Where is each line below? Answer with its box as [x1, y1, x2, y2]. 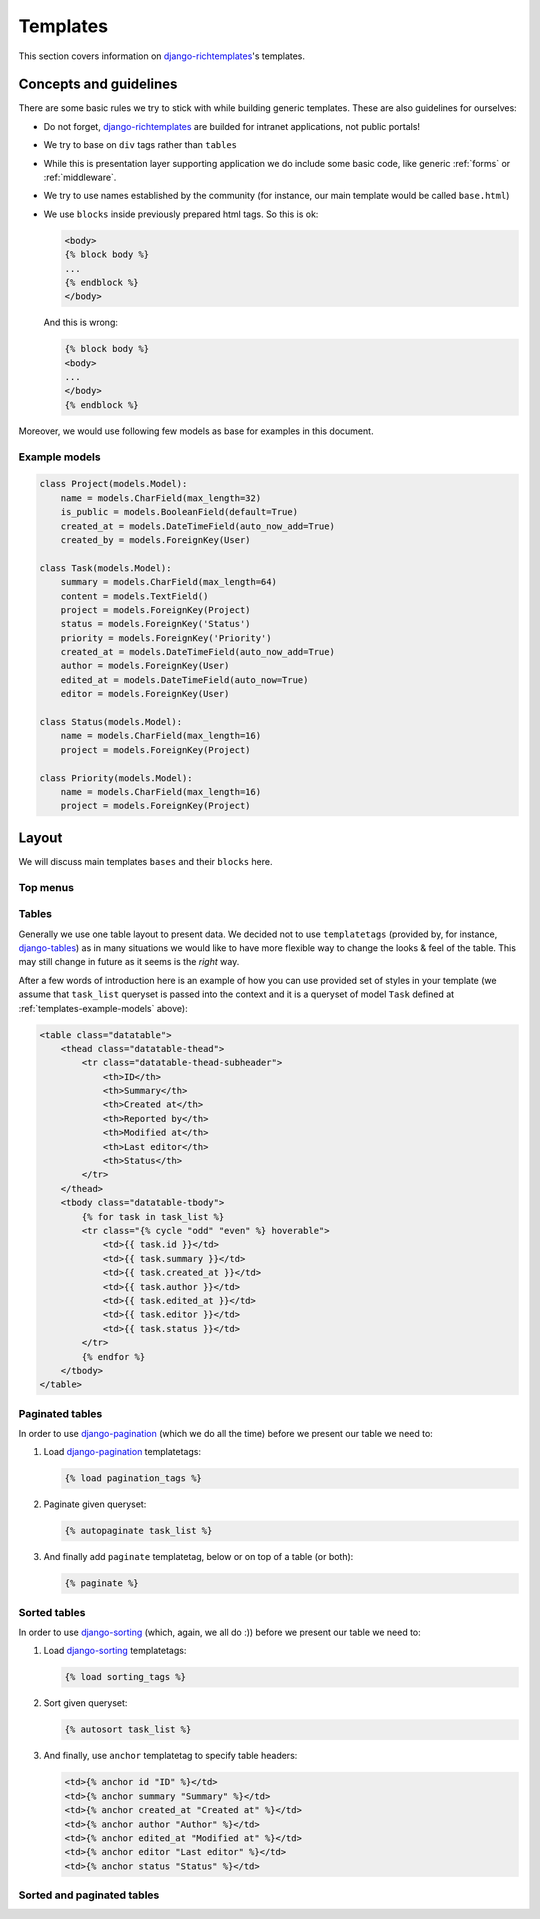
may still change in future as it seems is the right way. [18, 956, 240, 968]
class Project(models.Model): [39, 478, 188, 490]
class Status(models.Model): [39, 716, 183, 728]
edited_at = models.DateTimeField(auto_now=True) [60, 674, 309, 685]
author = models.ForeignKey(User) [60, 660, 230, 672]
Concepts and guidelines [18, 76, 178, 93]
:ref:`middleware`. [43, 171, 117, 184]
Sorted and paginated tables [18, 1888, 160, 1902]
